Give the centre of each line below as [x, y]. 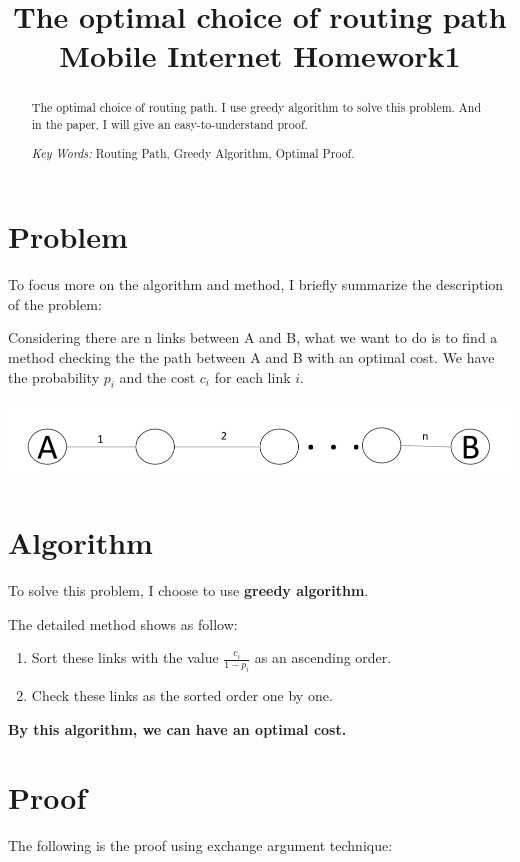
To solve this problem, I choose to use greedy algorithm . [188, 590]
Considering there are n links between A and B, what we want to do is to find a [253, 337]
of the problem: [55, 303]
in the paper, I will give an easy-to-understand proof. [169, 124]
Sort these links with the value [125, 657]
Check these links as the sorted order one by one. [182, 695]
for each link [252, 376]
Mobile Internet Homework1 [260, 55]
